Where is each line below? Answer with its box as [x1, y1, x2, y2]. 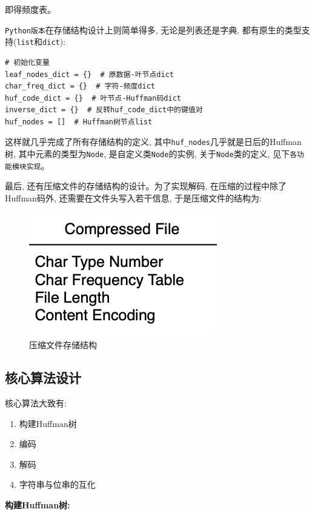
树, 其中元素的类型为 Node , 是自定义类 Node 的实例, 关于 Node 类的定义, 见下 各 [5, 147, 297, 160]
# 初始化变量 [5, 58, 50, 67]
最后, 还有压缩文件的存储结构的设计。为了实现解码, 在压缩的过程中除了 [5, 180, 287, 192]
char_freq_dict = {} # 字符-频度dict [5, 82, 156, 91]
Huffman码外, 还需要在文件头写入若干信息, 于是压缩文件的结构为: [5, 192, 262, 204]
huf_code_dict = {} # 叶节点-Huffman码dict [5, 93, 181, 103]
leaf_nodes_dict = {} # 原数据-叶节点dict [5, 70, 174, 79]
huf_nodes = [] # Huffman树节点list [5, 117, 153, 126]
